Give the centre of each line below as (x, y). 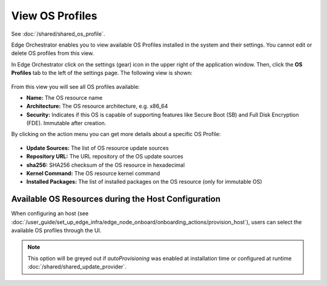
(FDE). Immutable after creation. (66, 123)
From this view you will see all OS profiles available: (75, 86)
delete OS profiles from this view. (52, 53)
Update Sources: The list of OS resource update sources (97, 148)
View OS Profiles (54, 16)
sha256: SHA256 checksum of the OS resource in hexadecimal (105, 165)
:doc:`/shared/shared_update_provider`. (77, 267)
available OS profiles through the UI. (56, 230)
